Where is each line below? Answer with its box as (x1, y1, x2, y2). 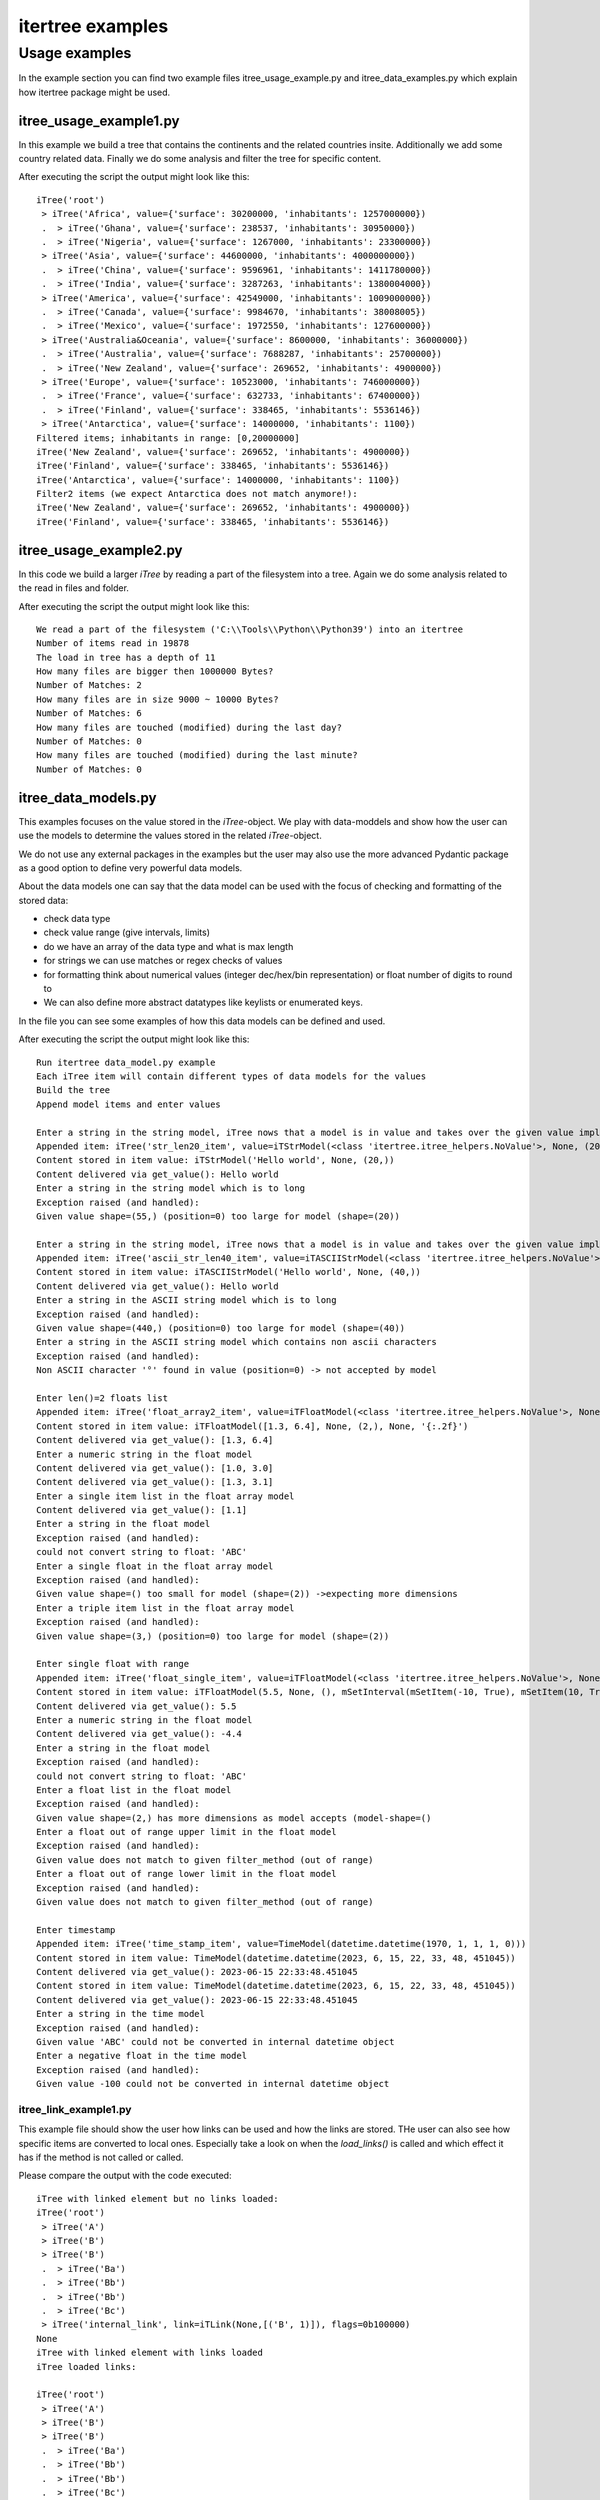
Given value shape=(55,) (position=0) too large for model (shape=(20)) (36, 1210, 400, 1222)
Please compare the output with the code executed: (18, 2170, 232, 2182)
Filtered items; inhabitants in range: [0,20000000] (36, 432, 300, 444)
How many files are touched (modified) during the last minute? (36, 750, 359, 761)
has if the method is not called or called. (18, 2151, 184, 2164)
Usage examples (18, 44, 132, 62)
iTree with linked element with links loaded (36, 2347, 264, 2359)
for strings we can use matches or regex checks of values (43, 955, 283, 967)
